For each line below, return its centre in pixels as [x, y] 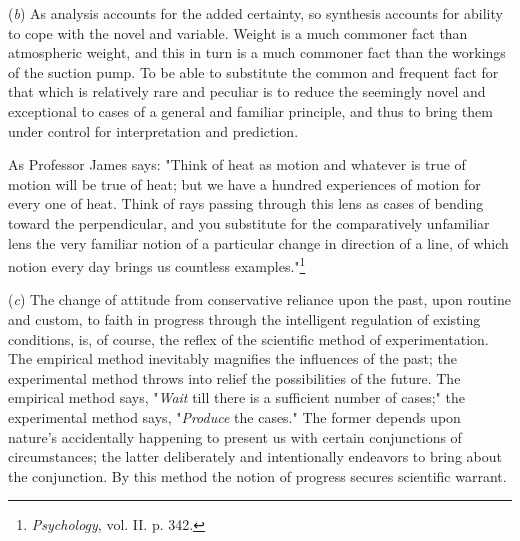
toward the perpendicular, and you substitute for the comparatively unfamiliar [249, 222]
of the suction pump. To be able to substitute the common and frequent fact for [253, 71]
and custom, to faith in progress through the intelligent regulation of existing [244, 318]
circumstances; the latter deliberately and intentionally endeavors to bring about [255, 456]
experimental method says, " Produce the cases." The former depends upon [234, 416]
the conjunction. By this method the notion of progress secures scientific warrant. [257, 475]
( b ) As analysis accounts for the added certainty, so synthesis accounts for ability [255, 13]
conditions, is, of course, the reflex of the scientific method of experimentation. [248, 338]
